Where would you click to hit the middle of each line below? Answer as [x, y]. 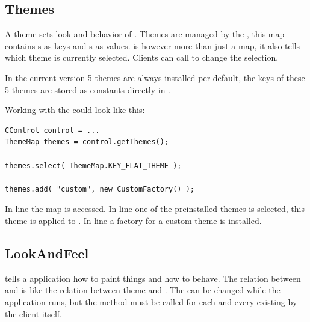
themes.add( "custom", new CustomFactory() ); [100, 189]
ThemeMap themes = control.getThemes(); [87, 142]
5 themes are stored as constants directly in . [88, 89]
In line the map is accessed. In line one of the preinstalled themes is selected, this [155, 209]
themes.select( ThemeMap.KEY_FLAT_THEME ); [93, 166]
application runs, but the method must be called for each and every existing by [151, 301]
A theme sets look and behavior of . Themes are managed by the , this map [145, 34]
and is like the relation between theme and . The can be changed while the [143, 290]
